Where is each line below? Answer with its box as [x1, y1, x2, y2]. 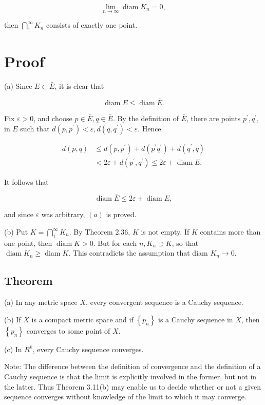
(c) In [4, 343, 22, 354]
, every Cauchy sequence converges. [32, 343, 144, 354]
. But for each [93, 237, 137, 248]
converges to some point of [26, 325, 110, 336]
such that [20, 123, 50, 133]
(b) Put [4, 226, 28, 237]
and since [4, 209, 33, 220]
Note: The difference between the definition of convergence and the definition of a [4, 361, 261, 372]
